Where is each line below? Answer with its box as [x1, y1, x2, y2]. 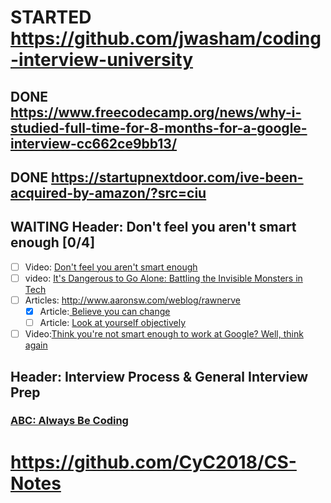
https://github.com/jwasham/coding [10, 27, 322, 50]
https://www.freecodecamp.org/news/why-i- [10, 104, 302, 121]
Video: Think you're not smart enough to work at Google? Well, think [24, 328, 304, 340]
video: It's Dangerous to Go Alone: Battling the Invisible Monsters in [24, 272, 303, 284]
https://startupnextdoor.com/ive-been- [51, 169, 304, 186]
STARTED [10, 6, 92, 29]
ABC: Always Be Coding [10, 414, 129, 428]
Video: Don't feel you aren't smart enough [24, 261, 198, 273]
